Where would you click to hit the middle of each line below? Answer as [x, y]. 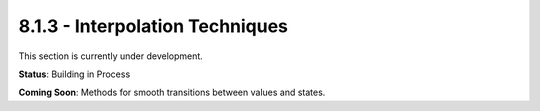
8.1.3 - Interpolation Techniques [153, 26]
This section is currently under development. [111, 56]
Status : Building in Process [74, 74]
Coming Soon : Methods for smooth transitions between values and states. [172, 92]
